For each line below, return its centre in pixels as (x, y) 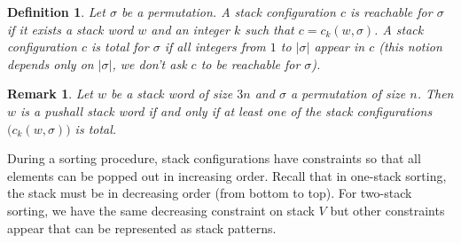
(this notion (410, 47)
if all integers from (215, 47)
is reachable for (391, 12)
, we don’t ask (149, 63)
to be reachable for (250, 63)
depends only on (51, 63)
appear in (340, 47)
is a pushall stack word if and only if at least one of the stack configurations (227, 110)
